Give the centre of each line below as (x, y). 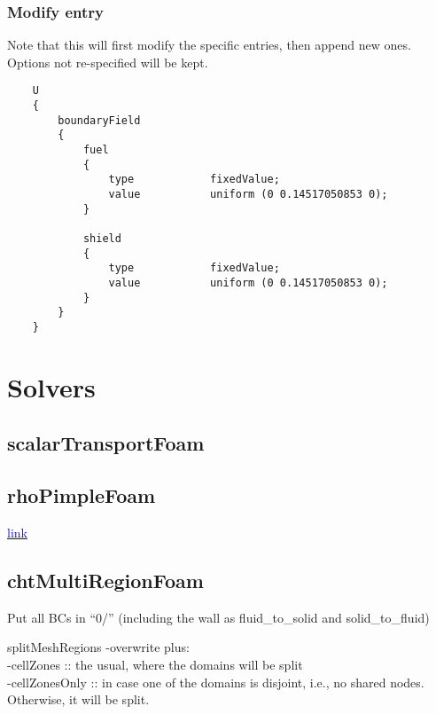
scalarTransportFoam (106, 443)
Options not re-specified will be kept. (108, 62)
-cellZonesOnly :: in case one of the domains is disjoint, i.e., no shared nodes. (216, 682)
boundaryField (99, 120)
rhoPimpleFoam (82, 495)
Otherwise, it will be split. (78, 699)
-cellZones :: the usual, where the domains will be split (155, 664)
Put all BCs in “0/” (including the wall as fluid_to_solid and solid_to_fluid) (218, 617)
